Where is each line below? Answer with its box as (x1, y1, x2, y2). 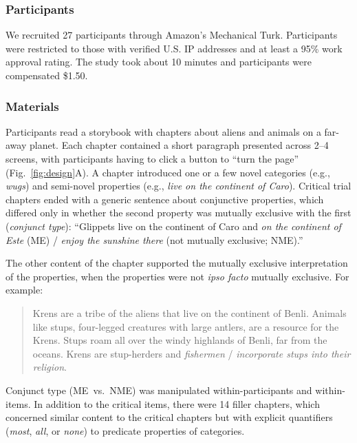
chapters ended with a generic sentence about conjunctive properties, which (6, 192, 324, 206)
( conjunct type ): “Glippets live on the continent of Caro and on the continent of (6, 218, 341, 233)
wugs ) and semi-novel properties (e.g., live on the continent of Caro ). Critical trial (6, 178, 351, 193)
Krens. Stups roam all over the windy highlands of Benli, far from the (32, 333, 327, 347)
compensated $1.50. (6, 68, 88, 82)
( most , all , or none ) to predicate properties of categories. (6, 423, 245, 437)
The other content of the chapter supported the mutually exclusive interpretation (6, 256, 348, 270)
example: (6, 282, 43, 297)
